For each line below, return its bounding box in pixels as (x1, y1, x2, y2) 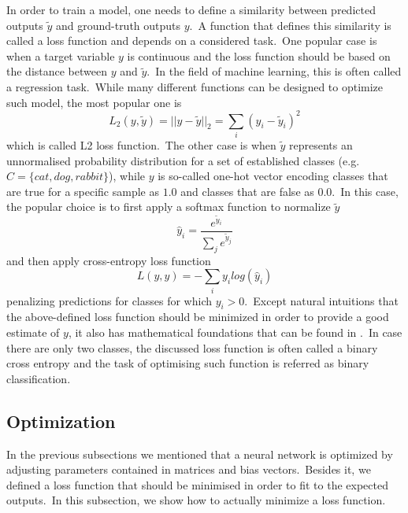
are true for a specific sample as (6, 183, 159, 199)
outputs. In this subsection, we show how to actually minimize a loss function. (6, 492, 386, 508)
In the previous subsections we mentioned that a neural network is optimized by (6, 445, 393, 462)
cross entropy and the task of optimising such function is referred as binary (6, 355, 369, 371)
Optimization (6, 408, 116, 433)
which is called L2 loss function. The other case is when (6, 136, 276, 153)
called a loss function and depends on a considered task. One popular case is (6, 32, 377, 49)
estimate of (6, 324, 60, 340)
